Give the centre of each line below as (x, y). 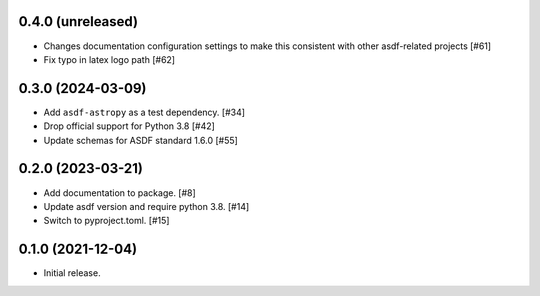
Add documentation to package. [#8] (120, 192)
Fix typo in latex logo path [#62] (109, 59)
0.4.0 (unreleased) (78, 21)
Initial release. (72, 273)
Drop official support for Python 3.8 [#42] (129, 126)
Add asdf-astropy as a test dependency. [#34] (144, 112)
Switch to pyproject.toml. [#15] (106, 221)
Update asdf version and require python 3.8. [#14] (146, 206)
